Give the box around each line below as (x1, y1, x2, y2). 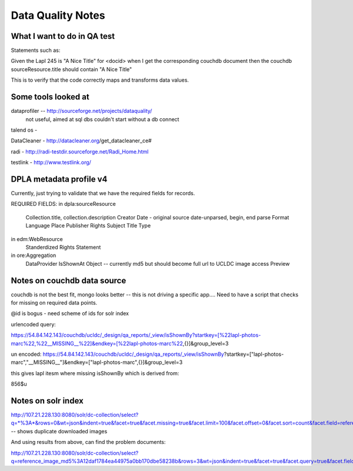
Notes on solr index (11, 396, 84, 406)
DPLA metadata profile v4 (11, 174, 108, 184)
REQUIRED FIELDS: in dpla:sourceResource (11, 201, 116, 208)
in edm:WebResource (11, 235, 63, 242)
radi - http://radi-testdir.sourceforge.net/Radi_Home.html (11, 148, 149, 155)
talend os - (11, 126, 38, 133)
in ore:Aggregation (11, 252, 56, 259)
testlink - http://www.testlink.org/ (11, 159, 91, 166)
